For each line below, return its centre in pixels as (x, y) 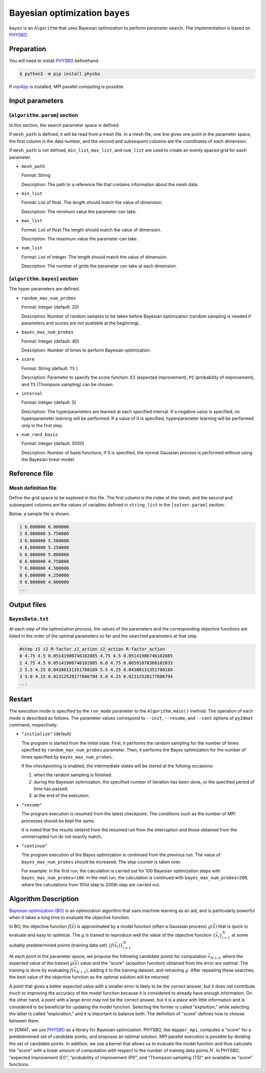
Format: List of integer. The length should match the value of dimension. (95, 257)
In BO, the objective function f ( (40, 926)
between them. (24, 1021)
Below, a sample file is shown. (39, 514)
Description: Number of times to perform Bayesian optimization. (86, 350)
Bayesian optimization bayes (70, 13)
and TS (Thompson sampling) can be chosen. (68, 384)
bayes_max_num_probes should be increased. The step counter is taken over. (101, 862)
